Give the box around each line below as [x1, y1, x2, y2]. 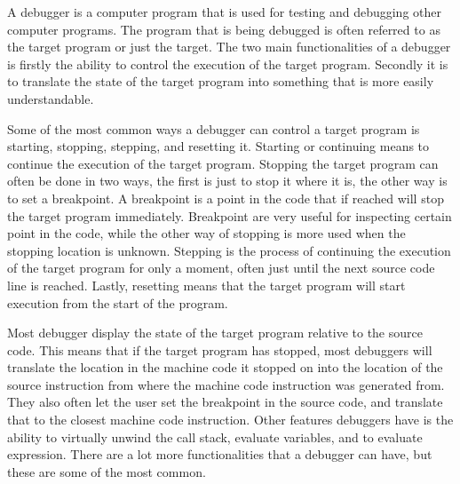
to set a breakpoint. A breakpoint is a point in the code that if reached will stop [7, 188, 444, 207]
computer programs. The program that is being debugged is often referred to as [7, 20, 440, 38]
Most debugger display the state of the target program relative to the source [7, 323, 423, 342]
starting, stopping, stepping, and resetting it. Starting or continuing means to [7, 137, 430, 155]
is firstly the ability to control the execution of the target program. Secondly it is [7, 54, 448, 73]
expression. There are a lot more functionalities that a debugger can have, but [7, 445, 432, 464]
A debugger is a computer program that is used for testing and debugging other [7, 3, 442, 20]
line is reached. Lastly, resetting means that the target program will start [7, 275, 406, 294]
